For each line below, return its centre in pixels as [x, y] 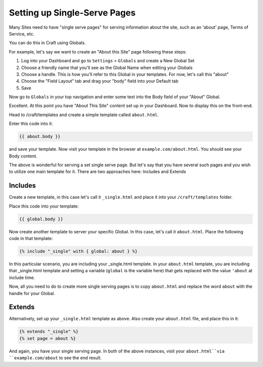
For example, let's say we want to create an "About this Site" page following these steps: [98, 52]
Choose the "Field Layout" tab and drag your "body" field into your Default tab [100, 81]
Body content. [23, 156]
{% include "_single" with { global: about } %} [78, 251]
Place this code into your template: [44, 206]
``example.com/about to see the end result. [55, 358]
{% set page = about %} [48, 338]
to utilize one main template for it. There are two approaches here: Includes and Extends [97, 172]
